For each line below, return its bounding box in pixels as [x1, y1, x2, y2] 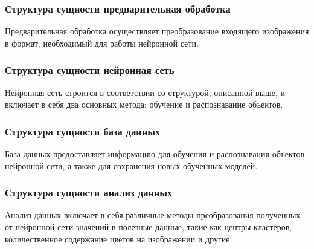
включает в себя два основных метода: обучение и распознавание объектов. [5, 98, 283, 111]
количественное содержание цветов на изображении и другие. [5, 232, 232, 245]
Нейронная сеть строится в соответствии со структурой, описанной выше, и [5, 86, 286, 99]
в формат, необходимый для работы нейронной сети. [5, 36, 199, 49]
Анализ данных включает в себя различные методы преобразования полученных [5, 209, 301, 221]
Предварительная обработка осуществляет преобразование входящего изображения [5, 25, 309, 37]
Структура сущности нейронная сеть [5, 62, 175, 77]
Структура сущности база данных [5, 123, 161, 138]
